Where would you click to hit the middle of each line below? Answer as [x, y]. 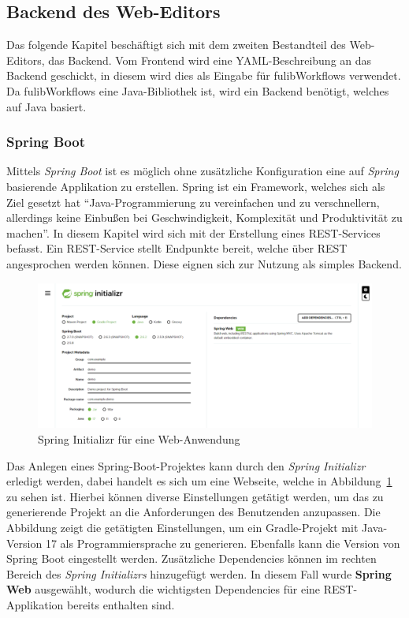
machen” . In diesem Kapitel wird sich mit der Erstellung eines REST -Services [193, 232]
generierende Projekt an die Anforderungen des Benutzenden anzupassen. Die [193, 512]
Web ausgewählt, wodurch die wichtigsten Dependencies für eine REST [180, 589]
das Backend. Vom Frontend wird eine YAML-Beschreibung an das [210, 60]
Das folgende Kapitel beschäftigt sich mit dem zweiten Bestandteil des [176, 45]
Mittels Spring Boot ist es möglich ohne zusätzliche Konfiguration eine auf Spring [203, 171]
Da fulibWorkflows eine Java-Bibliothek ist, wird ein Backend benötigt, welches [198, 90]
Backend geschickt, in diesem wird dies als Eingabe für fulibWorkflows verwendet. [204, 75]
